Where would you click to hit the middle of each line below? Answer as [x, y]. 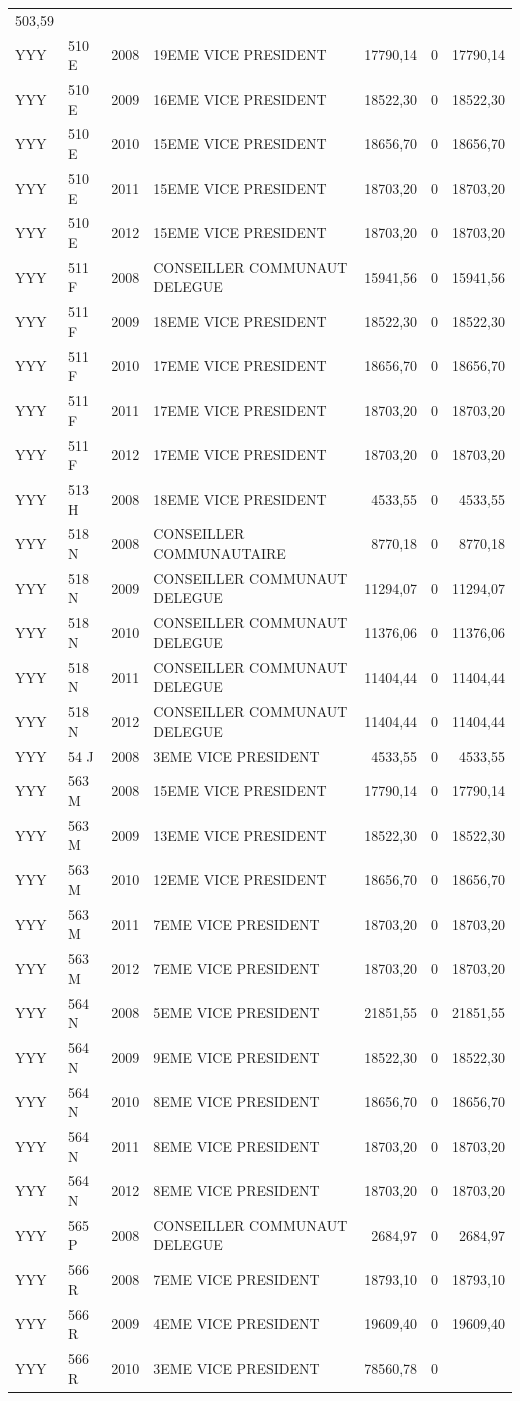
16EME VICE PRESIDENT [240, 98]
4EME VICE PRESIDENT [236, 1323]
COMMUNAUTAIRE [219, 553]
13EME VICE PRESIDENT [240, 834]
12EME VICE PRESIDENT [240, 879]
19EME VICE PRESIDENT [240, 54]
